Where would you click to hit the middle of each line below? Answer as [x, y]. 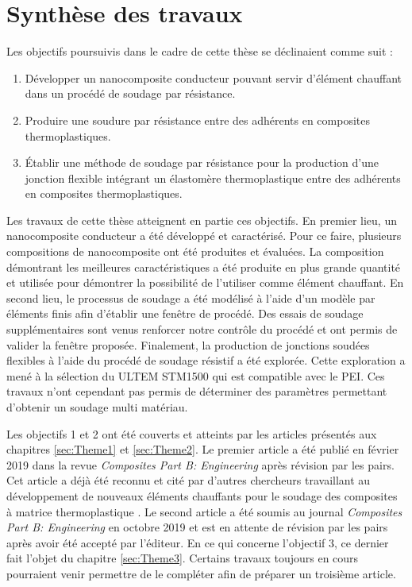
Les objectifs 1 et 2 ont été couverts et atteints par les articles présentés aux [192, 433]
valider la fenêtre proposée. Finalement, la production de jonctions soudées [188, 344]
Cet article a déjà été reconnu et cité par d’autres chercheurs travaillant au [189, 480]
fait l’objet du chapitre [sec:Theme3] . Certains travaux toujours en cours [183, 558]
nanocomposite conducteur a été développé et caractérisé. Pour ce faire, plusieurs [204, 236]
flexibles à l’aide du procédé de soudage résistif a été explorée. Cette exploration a [206, 360]
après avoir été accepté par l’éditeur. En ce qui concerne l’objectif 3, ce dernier [198, 542]
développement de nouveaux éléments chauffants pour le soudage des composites [202, 495]
